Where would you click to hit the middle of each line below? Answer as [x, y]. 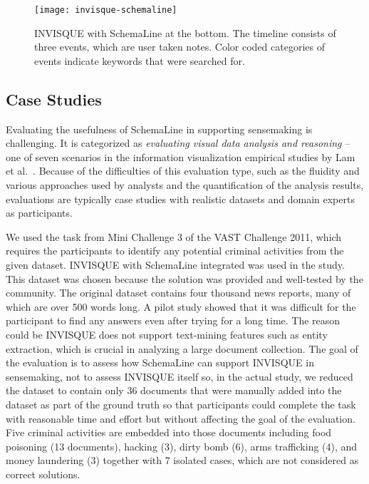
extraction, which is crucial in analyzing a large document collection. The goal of [182, 348]
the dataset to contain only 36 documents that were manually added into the [174, 390]
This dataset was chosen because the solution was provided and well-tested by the [184, 278]
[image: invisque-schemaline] [106, 10]
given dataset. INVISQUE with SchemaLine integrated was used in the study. [175, 264]
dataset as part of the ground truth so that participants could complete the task [181, 404]
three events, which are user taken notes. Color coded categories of [180, 47]
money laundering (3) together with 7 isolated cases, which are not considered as [182, 460]
